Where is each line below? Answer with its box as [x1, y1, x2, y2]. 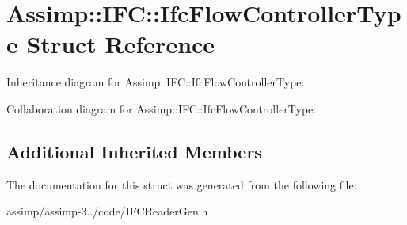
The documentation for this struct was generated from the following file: [6, 176, 357, 193]
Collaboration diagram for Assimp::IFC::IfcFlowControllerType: [6, 100, 317, 116]
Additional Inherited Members [6, 139, 262, 163]
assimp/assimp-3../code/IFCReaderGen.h [6, 203, 208, 219]
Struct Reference [26, 28, 215, 60]
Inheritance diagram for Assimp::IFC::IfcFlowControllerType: [6, 74, 305, 90]
